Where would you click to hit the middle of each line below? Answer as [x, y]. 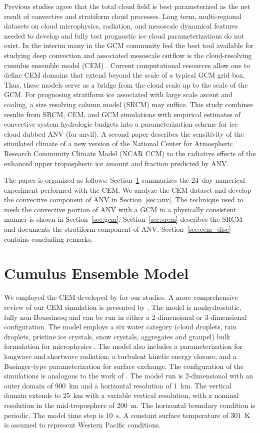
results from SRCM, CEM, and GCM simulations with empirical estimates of [122, 114]
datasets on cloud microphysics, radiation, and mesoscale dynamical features [121, 26]
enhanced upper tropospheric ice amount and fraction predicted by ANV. [116, 163]
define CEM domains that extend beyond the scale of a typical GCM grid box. [124, 75]
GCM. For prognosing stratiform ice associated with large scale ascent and [118, 94]
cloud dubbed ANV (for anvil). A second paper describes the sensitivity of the [124, 133]
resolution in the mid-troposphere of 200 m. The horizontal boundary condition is [130, 405]
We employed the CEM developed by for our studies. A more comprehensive [121, 297]
